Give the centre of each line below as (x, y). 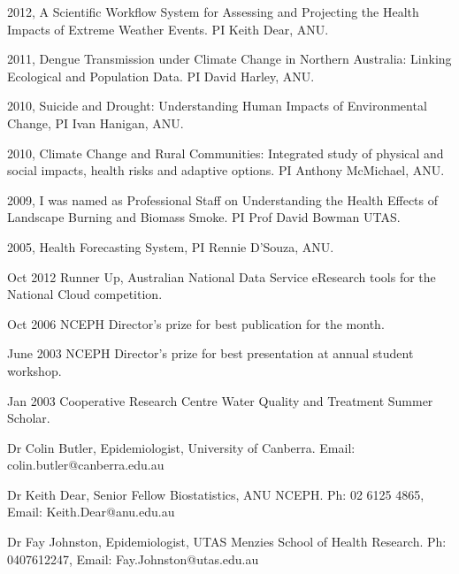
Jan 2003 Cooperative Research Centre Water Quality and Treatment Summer (220, 400)
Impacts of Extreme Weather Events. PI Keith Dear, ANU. (168, 29)
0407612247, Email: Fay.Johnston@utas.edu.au (133, 559)
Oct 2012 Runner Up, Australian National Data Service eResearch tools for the (222, 276)
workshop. (34, 370)
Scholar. (29, 418)
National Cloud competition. (85, 294)
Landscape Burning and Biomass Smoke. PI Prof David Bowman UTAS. (204, 217)
